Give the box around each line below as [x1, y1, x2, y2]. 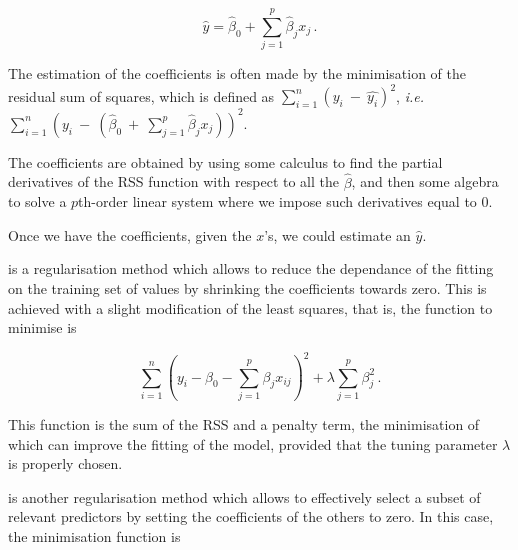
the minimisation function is [8, 525, 181, 546]
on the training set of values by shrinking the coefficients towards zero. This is [8, 277, 487, 298]
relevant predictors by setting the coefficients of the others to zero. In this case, [8, 506, 494, 527]
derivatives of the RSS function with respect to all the [8, 171, 339, 192]
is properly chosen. [8, 453, 123, 474]
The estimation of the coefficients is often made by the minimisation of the [8, 63, 466, 84]
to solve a [8, 191, 67, 212]
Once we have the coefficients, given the [8, 224, 252, 245]
